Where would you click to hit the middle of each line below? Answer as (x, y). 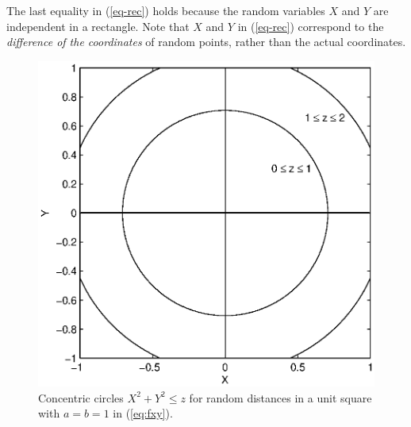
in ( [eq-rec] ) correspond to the (311, 26)
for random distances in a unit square (280, 397)
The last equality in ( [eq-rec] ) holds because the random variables (166, 10)
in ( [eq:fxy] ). (143, 413)
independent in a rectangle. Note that (98, 26)
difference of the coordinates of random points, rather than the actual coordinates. (206, 42)
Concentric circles (81, 397)
